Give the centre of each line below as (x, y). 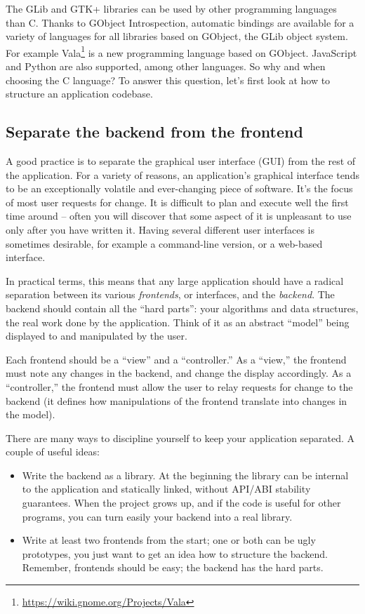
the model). (31, 414)
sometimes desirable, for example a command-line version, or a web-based (164, 243)
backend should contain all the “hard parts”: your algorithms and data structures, (182, 308)
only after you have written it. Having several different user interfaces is (160, 229)
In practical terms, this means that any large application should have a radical (175, 280)
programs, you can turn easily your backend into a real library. (157, 516)
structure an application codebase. (79, 94)
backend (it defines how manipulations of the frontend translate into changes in (177, 400)
